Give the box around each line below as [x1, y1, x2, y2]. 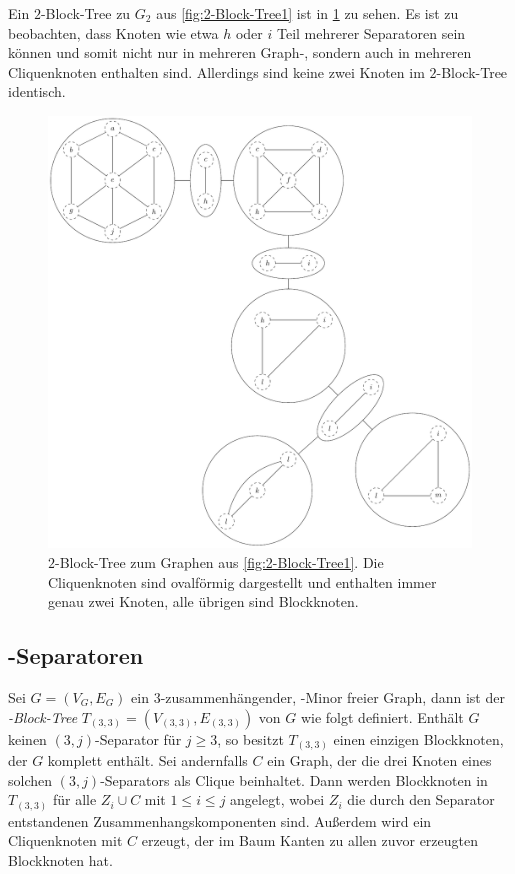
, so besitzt [217, 728, 284, 749]
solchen [8, 769, 53, 790]
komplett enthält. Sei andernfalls [47, 750, 248, 771]
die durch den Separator [347, 789, 495, 810]
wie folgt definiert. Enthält [300, 706, 464, 727]
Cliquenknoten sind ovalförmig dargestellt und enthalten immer [48, 571, 437, 592]
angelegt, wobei [230, 789, 325, 810]
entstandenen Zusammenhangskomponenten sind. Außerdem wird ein [8, 810, 432, 831]
